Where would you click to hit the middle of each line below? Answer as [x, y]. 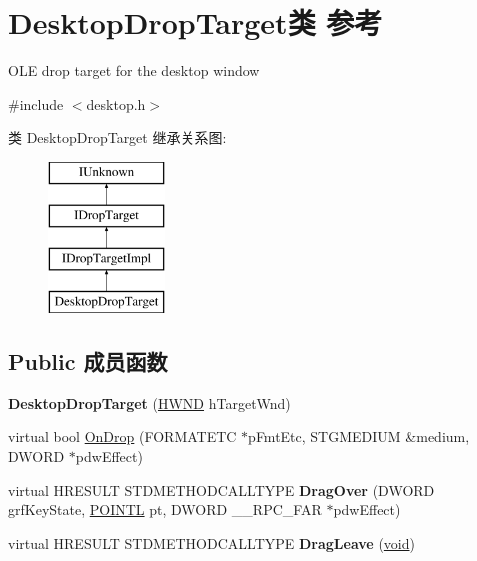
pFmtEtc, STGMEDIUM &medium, [359, 436]
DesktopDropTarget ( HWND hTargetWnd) [149, 402]
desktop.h [116, 103]
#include [36, 103]
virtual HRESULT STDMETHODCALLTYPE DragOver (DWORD [221, 489]
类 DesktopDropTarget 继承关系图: [117, 137]
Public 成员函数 [88, 361]
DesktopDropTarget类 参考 [195, 22]
